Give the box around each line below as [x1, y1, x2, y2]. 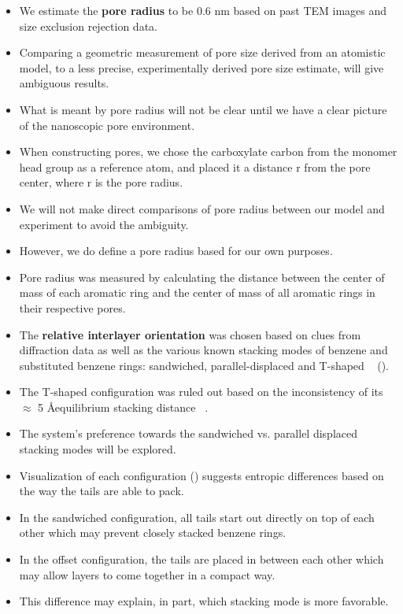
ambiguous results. [19, 75, 109, 91]
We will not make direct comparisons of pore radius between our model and [19, 200, 385, 216]
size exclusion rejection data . [19, 17, 157, 34]
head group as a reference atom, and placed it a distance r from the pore [19, 158, 371, 175]
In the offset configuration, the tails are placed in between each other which [19, 551, 384, 568]
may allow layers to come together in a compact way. [19, 566, 275, 583]
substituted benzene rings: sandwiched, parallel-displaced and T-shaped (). [19, 357, 389, 373]
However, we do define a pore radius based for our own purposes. [19, 242, 333, 259]
